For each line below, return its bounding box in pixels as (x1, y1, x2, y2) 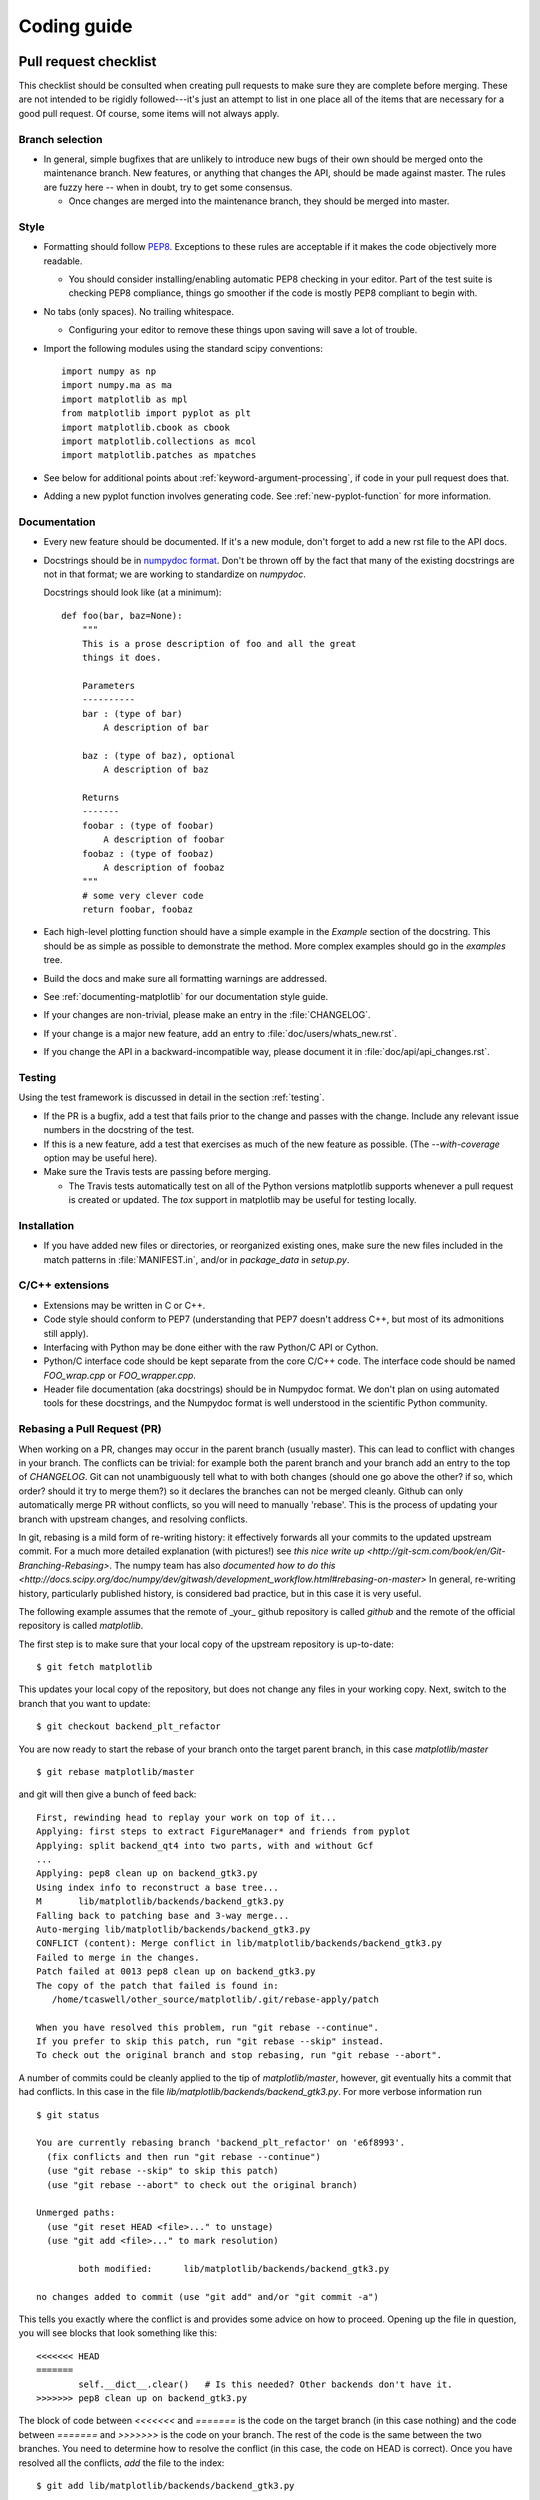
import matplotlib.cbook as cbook (61, 421, 230, 433)
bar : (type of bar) (81, 708, 183, 719)
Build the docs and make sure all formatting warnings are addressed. (43, 972, 328, 984)
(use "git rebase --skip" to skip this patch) (46, 2165, 279, 2177)
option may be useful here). (43, 1151, 158, 1164)
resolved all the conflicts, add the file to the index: (18, 2456, 225, 2469)
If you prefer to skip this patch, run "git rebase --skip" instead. (36, 2036, 385, 2047)
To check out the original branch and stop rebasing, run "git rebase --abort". (36, 2050, 443, 2061)
